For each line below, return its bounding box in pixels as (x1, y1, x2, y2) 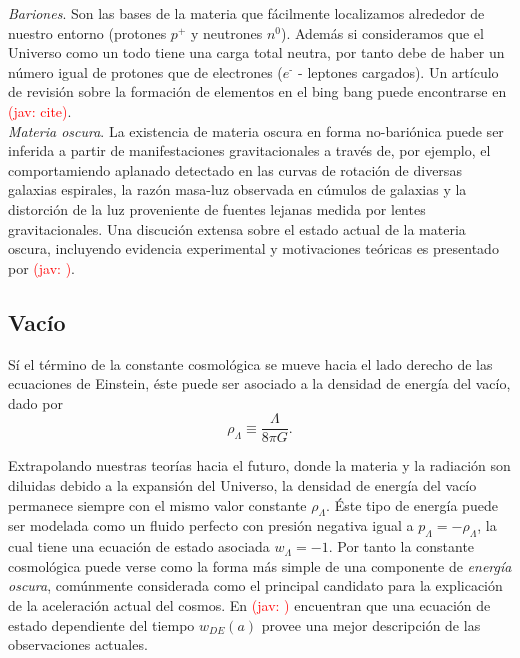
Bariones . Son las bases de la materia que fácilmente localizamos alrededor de (8, 3, 485, 23)
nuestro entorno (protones (8, 22, 167, 43)
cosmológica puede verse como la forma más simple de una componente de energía (8, 555, 512, 576)
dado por (8, 392, 63, 413)
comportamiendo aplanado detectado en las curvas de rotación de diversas (8, 159, 462, 180)
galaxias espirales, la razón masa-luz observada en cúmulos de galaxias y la (8, 179, 467, 200)
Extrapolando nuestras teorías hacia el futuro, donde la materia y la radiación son (8, 455, 511, 476)
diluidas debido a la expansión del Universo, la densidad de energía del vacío (8, 474, 477, 495)
